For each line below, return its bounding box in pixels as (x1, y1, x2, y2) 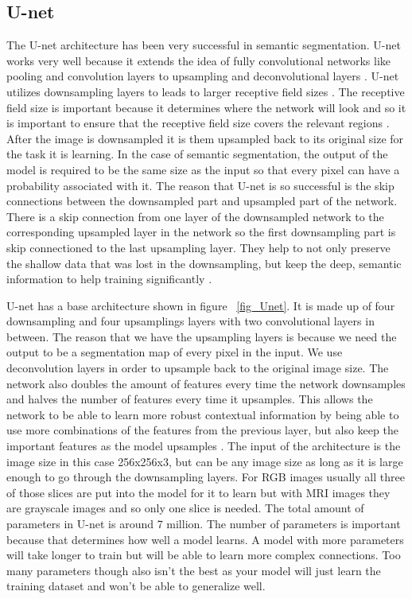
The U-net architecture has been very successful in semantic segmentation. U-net (6, 37, 401, 53)
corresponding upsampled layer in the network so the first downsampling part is (6, 224, 396, 240)
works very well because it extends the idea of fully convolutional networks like (6, 52, 391, 68)
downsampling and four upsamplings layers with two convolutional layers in (6, 313, 375, 329)
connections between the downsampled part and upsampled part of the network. (6, 193, 398, 209)
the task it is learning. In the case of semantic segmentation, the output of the (6, 146, 388, 162)
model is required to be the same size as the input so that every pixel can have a (6, 161, 400, 177)
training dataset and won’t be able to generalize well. (6, 578, 266, 594)
